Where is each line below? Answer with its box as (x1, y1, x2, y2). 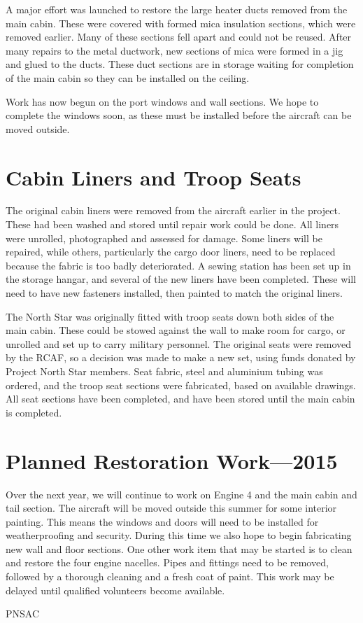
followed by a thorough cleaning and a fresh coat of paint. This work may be (6, 569, 334, 584)
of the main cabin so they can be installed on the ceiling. (6, 70, 250, 85)
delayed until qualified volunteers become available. (6, 582, 225, 597)
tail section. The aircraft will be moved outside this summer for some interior (6, 500, 337, 515)
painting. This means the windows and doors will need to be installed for (6, 514, 319, 528)
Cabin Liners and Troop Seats (6, 162, 301, 191)
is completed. (6, 405, 62, 419)
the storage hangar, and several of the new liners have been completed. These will (6, 272, 356, 286)
